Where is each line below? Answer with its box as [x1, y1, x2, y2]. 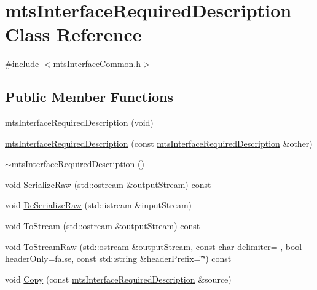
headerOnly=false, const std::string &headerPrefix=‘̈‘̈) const [5, 252, 232, 265]
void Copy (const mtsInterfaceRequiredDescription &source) [5, 272, 232, 285]
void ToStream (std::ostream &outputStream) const [5, 219, 200, 232]
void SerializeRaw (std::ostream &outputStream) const [5, 178, 211, 190]
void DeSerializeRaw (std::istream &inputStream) [5, 198, 192, 211]
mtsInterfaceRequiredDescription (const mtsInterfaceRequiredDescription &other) [5, 136, 313, 149]
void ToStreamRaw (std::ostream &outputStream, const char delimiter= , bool [5, 240, 302, 253]
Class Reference [5, 22, 142, 47]
